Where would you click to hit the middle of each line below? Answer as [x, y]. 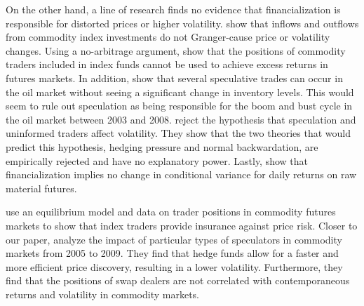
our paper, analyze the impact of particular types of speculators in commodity [174, 239]
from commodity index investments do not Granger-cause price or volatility [168, 37]
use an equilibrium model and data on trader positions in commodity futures [171, 212]
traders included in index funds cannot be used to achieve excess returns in [167, 64]
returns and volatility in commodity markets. [103, 294]
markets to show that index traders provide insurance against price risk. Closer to [182, 225]
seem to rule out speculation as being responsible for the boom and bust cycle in [179, 106]
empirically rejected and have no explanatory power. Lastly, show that [157, 160]
